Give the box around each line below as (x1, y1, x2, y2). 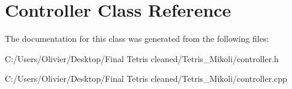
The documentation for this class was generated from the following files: (5, 32, 269, 45)
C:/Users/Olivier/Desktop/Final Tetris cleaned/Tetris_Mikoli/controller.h (5, 52, 279, 65)
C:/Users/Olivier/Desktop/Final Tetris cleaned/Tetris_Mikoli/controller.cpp (5, 72, 287, 85)
